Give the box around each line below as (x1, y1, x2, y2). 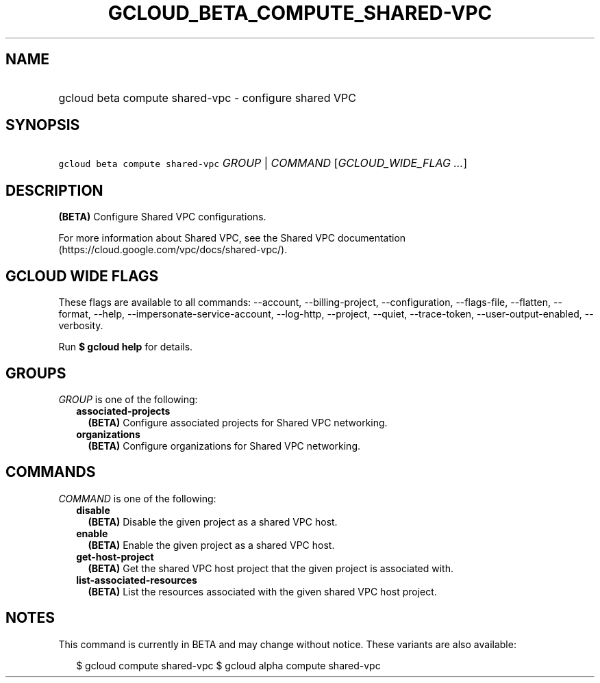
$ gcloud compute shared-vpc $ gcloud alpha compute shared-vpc (76, 659, 381, 671)
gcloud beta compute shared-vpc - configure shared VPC (58, 90, 356, 105)
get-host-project (76, 550, 154, 563)
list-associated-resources (76, 574, 197, 586)
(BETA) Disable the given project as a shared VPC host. (88, 515, 338, 528)
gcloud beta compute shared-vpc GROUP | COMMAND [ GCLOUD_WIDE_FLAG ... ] (58, 156, 468, 170)
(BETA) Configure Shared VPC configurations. (58, 211, 266, 223)
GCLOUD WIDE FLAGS (5, 267, 159, 285)
